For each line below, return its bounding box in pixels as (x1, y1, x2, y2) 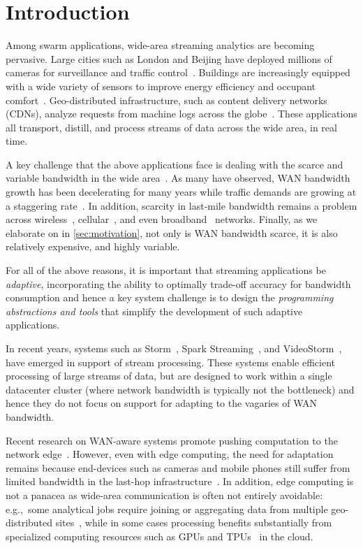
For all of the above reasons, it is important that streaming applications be (6, 263, 326, 277)
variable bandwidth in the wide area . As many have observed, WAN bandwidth (6, 171, 350, 185)
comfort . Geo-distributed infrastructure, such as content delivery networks (6, 92, 327, 107)
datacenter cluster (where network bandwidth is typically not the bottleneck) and (6, 382, 355, 396)
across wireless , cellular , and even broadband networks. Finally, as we (6, 212, 318, 226)
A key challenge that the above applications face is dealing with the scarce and (6, 157, 343, 171)
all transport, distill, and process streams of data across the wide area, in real (6, 120, 337, 134)
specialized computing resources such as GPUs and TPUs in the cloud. (6, 528, 313, 543)
